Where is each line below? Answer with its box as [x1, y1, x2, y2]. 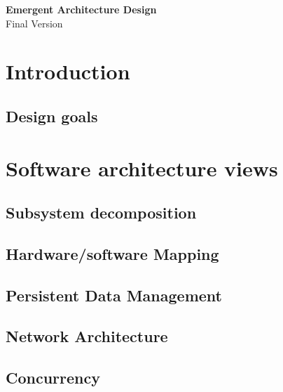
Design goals [6, 105, 98, 126]
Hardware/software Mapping [6, 242, 219, 264]
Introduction [6, 57, 130, 86]
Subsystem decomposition [6, 202, 197, 223]
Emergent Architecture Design [6, 2, 157, 16]
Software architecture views [6, 153, 278, 182]
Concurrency [6, 367, 100, 388]
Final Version [6, 15, 63, 30]
